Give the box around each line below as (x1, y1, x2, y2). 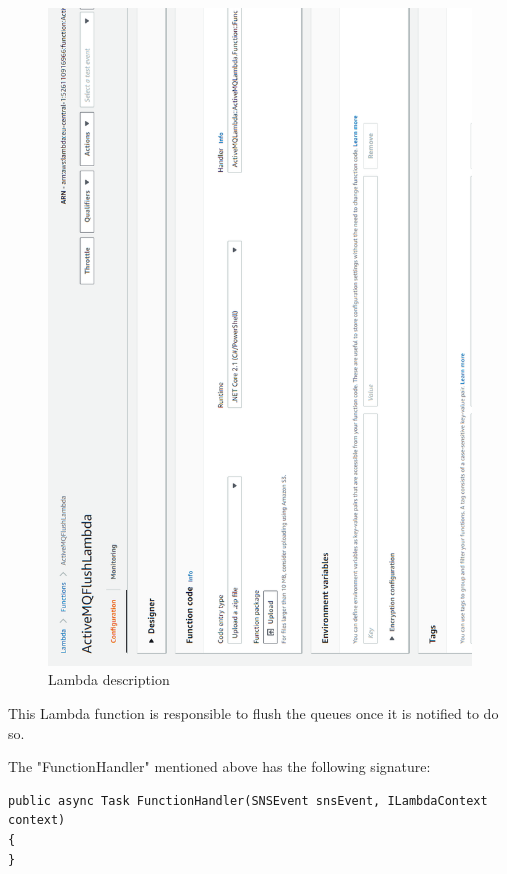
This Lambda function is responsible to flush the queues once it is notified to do (8, 703, 499, 724)
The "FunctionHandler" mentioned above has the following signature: (8, 756, 431, 777)
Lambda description (48, 669, 170, 690)
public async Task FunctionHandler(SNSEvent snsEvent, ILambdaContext (8, 793, 488, 808)
